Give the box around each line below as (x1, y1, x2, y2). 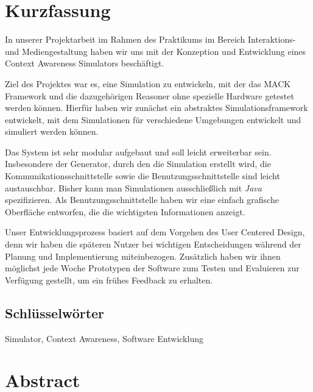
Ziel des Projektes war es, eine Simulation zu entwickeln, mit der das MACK (5, 77, 291, 90)
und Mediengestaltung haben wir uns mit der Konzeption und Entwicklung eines (5, 45, 306, 57)
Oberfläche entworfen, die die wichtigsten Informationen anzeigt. (5, 205, 245, 218)
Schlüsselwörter (5, 303, 105, 322)
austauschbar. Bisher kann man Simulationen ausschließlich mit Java (5, 181, 262, 194)
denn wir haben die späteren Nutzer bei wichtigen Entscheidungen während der (5, 238, 301, 251)
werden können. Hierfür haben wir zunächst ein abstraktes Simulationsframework (5, 101, 308, 114)
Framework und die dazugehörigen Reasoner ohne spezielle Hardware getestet (5, 89, 294, 102)
